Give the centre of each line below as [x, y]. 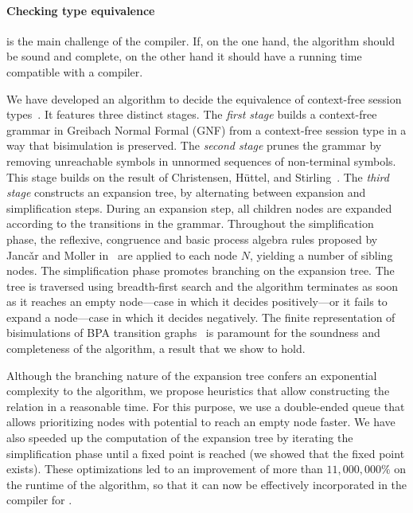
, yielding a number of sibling [321, 255]
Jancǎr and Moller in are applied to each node [122, 255]
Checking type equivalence [81, 10]
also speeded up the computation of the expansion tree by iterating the [180, 438]
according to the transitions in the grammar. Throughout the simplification [190, 223]
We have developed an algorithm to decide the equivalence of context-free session [204, 98]
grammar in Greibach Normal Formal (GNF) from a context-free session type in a [206, 129]
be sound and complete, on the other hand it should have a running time [184, 56]
